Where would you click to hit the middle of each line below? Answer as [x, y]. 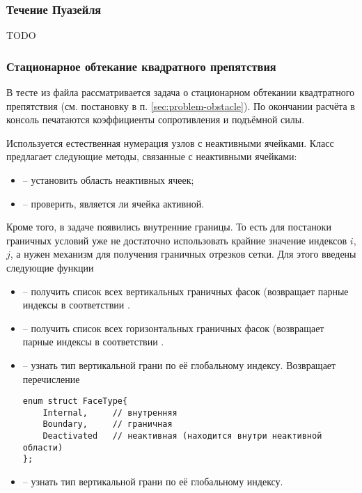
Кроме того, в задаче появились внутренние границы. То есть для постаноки [169, 227]
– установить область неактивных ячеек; [108, 180]
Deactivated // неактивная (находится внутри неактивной [182, 436]
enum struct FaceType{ [75, 401]
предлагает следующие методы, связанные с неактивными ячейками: [152, 156]
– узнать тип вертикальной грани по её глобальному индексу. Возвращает [179, 365]
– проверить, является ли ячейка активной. [113, 203]
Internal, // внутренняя [110, 413]
